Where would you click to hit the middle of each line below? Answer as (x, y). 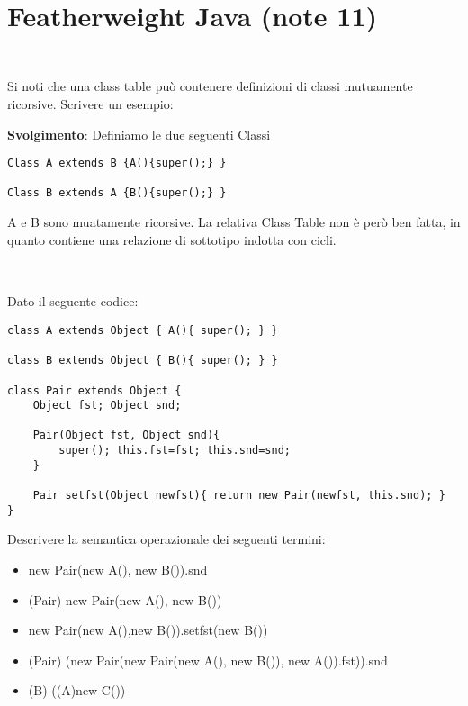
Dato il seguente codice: (73, 301)
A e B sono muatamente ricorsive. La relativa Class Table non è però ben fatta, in (234, 222)
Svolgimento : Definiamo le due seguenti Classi (139, 134)
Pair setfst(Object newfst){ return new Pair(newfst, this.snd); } (239, 496)
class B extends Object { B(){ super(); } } (143, 361)
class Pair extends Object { (94, 390)
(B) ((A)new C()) (77, 690)
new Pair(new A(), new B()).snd (118, 569)
